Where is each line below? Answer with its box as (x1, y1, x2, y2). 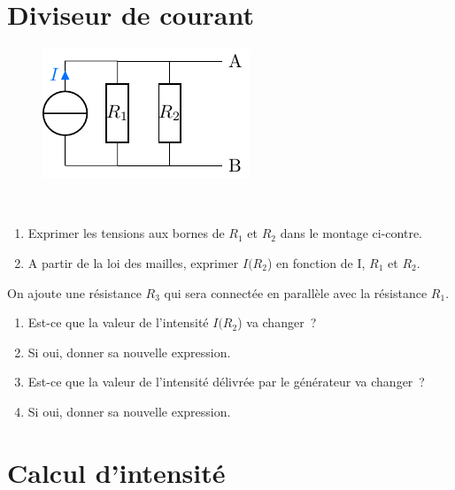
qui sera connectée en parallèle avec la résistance (164, 283, 428, 302)
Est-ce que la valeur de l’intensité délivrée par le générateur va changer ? (27, 372, 425, 391)
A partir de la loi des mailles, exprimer (27, 253, 239, 272)
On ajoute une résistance (7, 283, 142, 302)
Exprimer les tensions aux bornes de (27, 224, 225, 242)
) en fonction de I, (266, 253, 366, 272)
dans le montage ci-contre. (280, 224, 422, 242)
